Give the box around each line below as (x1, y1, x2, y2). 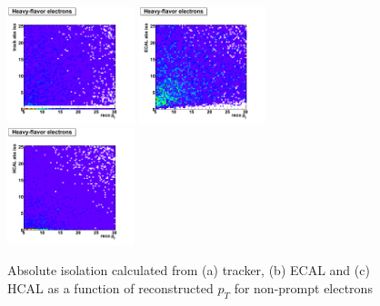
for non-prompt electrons (234, 278, 373, 297)
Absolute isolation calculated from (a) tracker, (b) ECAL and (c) (7, 261, 370, 280)
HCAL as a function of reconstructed (7, 278, 214, 297)
